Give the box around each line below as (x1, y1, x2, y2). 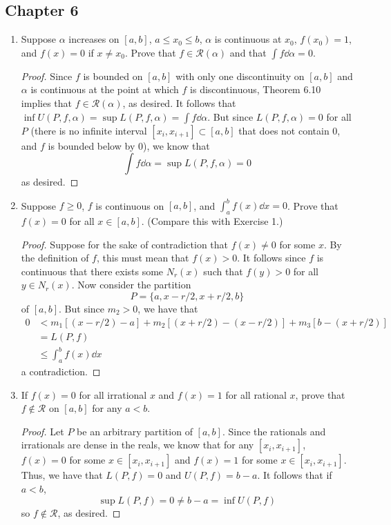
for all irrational (79, 387, 147, 402)
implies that (21, 95, 72, 110)
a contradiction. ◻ (21, 364, 101, 379)
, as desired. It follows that (122, 95, 236, 110)
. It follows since (237, 250, 306, 265)
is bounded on (83, 68, 143, 83)
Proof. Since (21, 68, 73, 83)
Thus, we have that (21, 468, 103, 482)
